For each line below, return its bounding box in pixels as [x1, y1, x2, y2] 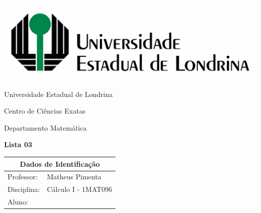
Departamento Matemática [4, 122, 87, 133]
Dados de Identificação [20, 158, 100, 169]
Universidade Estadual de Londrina [4, 88, 113, 99]
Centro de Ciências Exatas [4, 105, 86, 116]
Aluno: [8, 196, 28, 207]
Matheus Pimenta [47, 171, 101, 182]
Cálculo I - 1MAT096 [47, 184, 112, 194]
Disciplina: [8, 184, 40, 194]
